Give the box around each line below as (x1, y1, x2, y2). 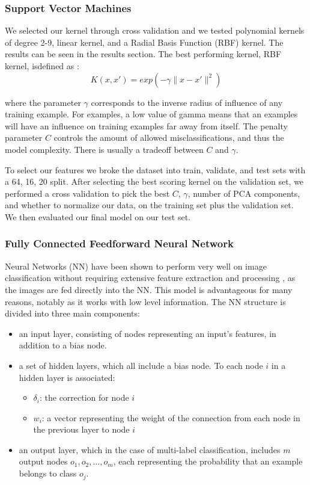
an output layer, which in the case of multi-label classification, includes (19, 443, 281, 456)
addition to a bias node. (19, 339, 107, 351)
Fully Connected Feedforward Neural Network (5, 236, 234, 251)
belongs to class (19, 467, 77, 480)
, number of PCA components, (187, 187, 300, 199)
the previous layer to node (33, 423, 130, 436)
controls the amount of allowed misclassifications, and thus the (53, 131, 284, 144)
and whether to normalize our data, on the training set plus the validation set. (5, 199, 294, 211)
